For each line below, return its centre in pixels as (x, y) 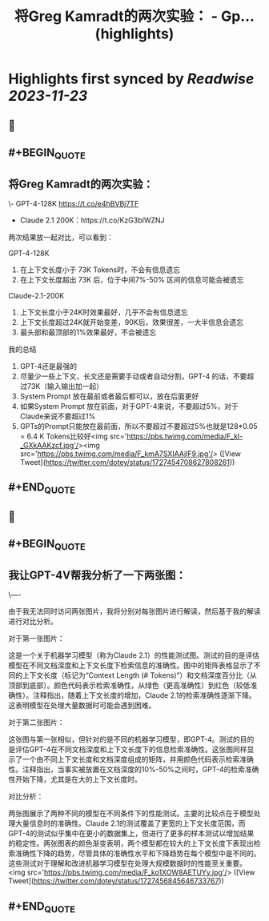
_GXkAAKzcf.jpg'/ (49, 445)
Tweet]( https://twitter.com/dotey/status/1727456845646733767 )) (116, 881)
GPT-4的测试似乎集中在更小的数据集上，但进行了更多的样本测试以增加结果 (131, 834)
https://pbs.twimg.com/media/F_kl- (185, 436)
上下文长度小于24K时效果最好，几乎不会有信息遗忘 (104, 312)
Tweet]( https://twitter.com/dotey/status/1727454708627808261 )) (127, 462)
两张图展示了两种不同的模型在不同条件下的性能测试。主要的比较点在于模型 (131, 814)
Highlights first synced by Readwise (131, 79)
